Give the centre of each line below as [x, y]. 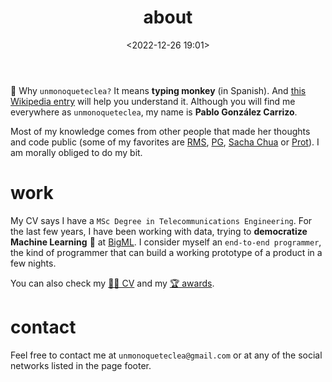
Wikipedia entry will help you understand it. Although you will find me [153, 101]
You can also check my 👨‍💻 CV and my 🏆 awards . [112, 283]
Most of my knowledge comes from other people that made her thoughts [160, 131]
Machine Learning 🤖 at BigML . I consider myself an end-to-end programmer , [166, 242]
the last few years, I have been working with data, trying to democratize [159, 231]
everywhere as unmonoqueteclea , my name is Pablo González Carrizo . [154, 112]
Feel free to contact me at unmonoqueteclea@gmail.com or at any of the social [166, 355]
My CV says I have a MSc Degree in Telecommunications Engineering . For [161, 220]
